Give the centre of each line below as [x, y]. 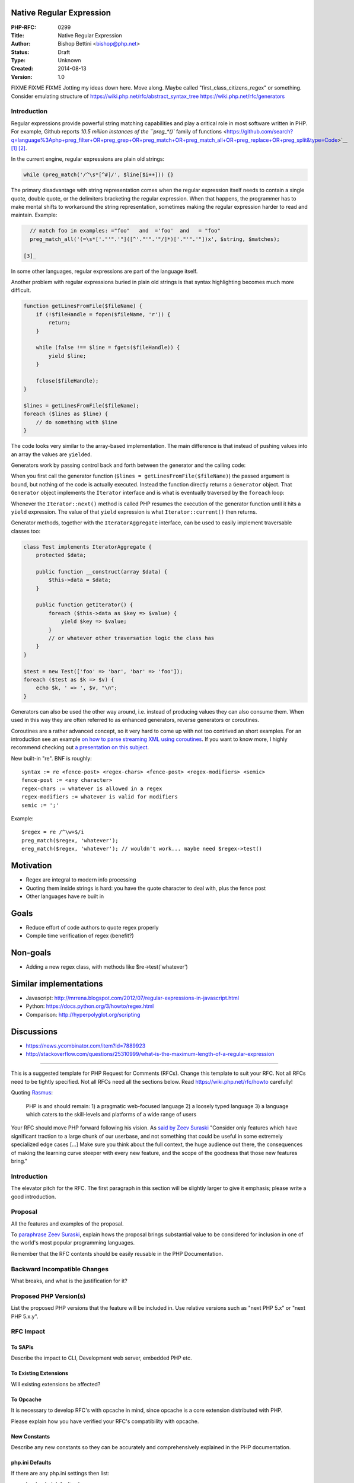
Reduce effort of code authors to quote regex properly [92, 927]
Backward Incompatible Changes [60, 1269]
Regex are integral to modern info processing [81, 880]
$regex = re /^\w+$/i [53, 832]
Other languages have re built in [65, 896]
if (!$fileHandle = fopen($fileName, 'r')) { [103, 314]
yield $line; [67, 356]
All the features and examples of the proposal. [67, 1223]
